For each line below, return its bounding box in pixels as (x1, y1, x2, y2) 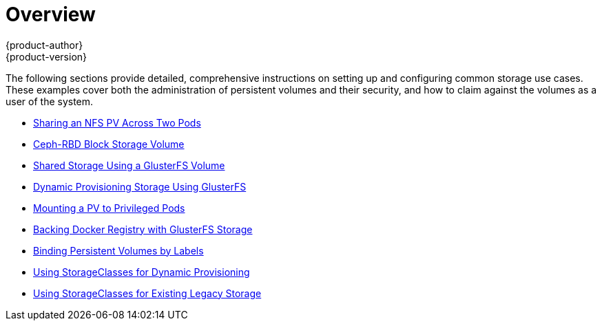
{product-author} (6, 39, 83, 51)
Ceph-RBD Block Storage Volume (33, 138, 185, 150)
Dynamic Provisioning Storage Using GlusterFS (33, 180, 247, 193)
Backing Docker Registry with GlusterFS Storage (33, 223, 253, 235)
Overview (6, 3, 96, 26)
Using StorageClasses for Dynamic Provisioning (33, 265, 250, 278)
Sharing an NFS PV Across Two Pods (33, 116, 201, 129)
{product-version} (6, 50, 87, 63)
